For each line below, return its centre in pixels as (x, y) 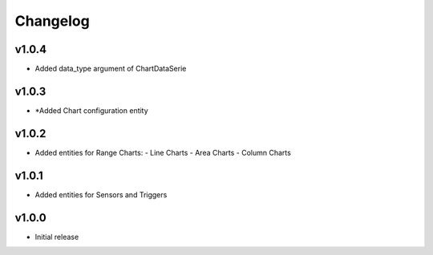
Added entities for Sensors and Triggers (101, 194)
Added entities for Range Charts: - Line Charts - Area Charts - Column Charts (163, 152)
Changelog (52, 21)
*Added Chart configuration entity (91, 110)
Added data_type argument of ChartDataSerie (111, 69)
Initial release (57, 237)
